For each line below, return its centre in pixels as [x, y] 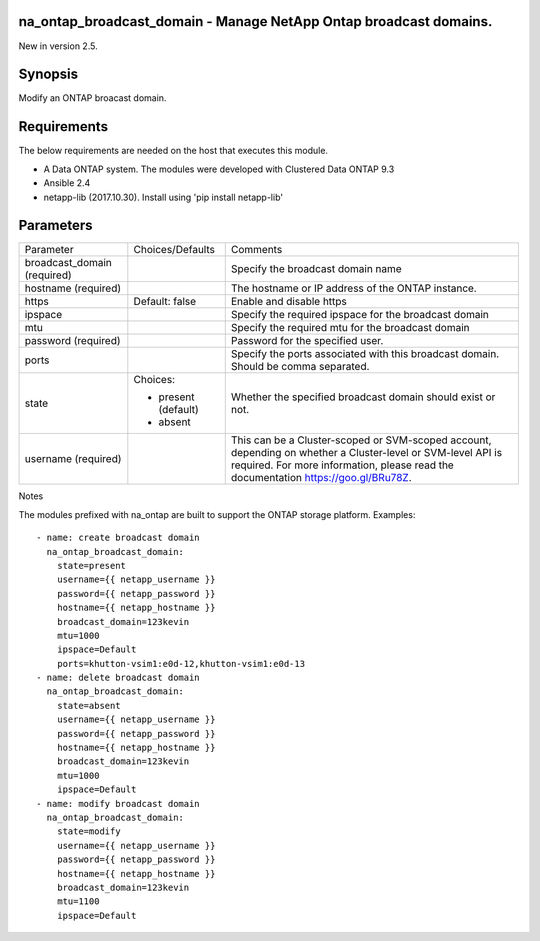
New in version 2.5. [58, 46]
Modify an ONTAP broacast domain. [92, 98]
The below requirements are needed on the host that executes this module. [173, 151]
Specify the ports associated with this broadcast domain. [365, 354]
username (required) [73, 459]
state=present [91, 565]
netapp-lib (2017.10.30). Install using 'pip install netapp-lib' [163, 197]
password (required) [72, 341]
